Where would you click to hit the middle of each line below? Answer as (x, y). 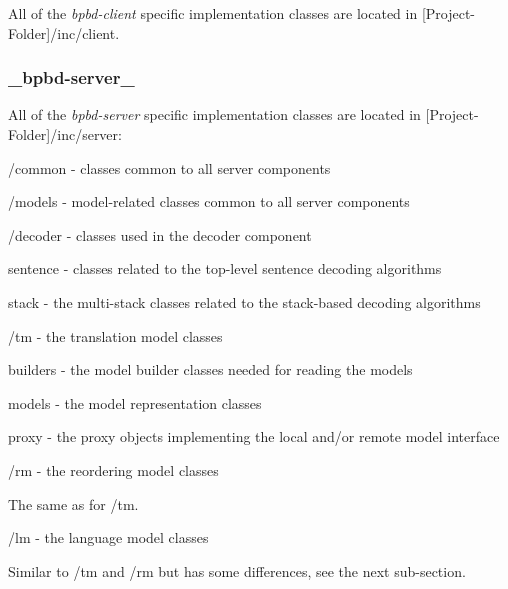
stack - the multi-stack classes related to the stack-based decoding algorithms (244, 301)
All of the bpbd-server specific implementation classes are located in (214, 114)
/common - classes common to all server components (169, 167)
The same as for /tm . (73, 503)
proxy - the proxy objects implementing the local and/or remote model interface (254, 436)
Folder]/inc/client (62, 32)
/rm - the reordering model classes (113, 469)
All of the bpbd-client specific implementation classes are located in (213, 13)
